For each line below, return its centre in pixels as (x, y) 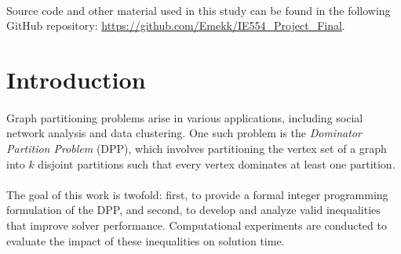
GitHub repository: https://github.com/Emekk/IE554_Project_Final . (176, 25)
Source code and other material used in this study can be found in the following (199, 10)
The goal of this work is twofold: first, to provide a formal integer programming (197, 194)
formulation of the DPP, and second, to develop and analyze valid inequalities (193, 210)
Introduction (76, 79)
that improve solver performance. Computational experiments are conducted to (197, 225)
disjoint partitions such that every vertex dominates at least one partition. (217, 163)
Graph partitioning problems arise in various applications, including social (185, 117)
